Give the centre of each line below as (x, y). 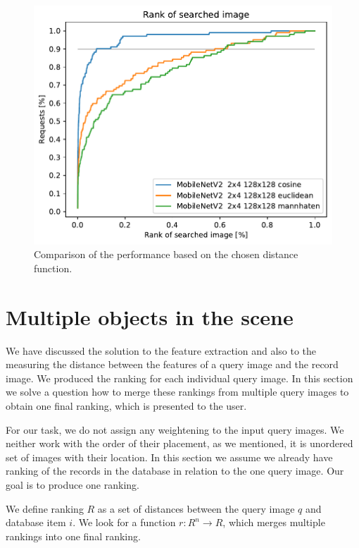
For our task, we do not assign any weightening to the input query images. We (175, 429)
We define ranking (45, 508)
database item (36, 522)
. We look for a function (124, 522)
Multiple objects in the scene (150, 316)
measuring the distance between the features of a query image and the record (172, 364)
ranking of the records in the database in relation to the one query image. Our (175, 471)
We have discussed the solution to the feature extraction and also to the (161, 350)
